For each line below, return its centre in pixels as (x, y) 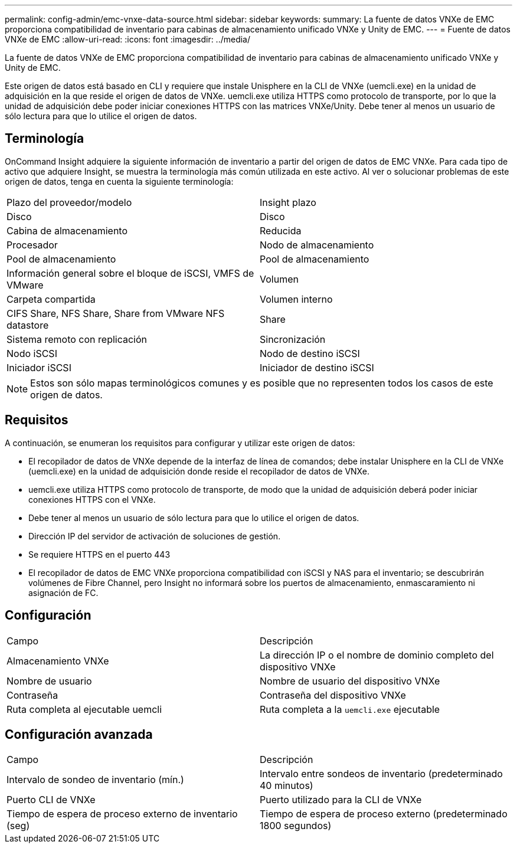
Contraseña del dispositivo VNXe (333, 695)
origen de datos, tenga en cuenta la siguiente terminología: (119, 181)
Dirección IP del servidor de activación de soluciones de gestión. (155, 536)
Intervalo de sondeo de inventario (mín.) (95, 780)
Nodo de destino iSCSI (310, 353)
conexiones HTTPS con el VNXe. (92, 499)
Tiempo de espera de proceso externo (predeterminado (384, 814)
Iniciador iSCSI (39, 367)
